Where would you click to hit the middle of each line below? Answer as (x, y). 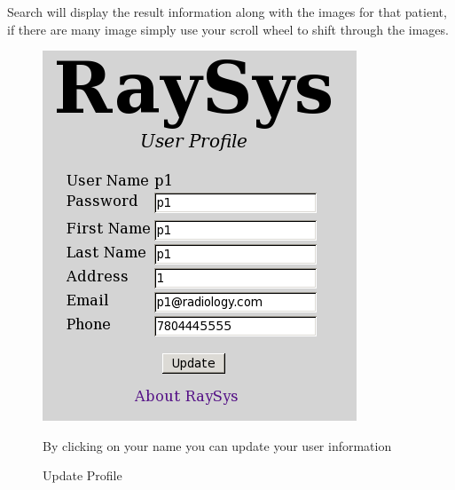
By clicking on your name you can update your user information (217, 445)
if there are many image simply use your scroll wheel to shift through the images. (228, 29)
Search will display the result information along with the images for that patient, (227, 12)
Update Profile (82, 475)
